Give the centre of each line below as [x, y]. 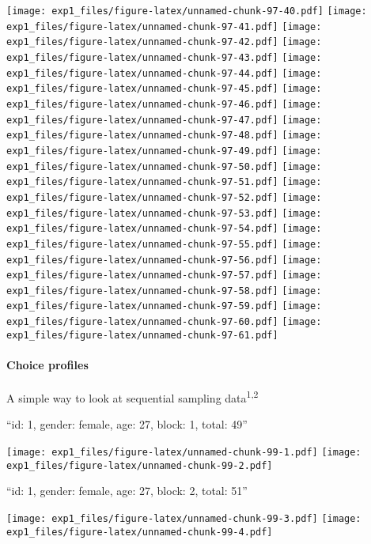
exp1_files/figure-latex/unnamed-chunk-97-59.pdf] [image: [164, 306]
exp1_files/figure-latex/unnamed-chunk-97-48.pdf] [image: [164, 136]
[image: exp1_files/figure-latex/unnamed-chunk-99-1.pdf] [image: [184, 453]
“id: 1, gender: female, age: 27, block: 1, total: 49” [127, 424]
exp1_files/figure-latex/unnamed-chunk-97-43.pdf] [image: [164, 57]
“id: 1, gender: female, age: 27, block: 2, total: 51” [127, 491]
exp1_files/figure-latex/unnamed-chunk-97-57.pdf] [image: [164, 276]
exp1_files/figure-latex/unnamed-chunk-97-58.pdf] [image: [164, 291]
